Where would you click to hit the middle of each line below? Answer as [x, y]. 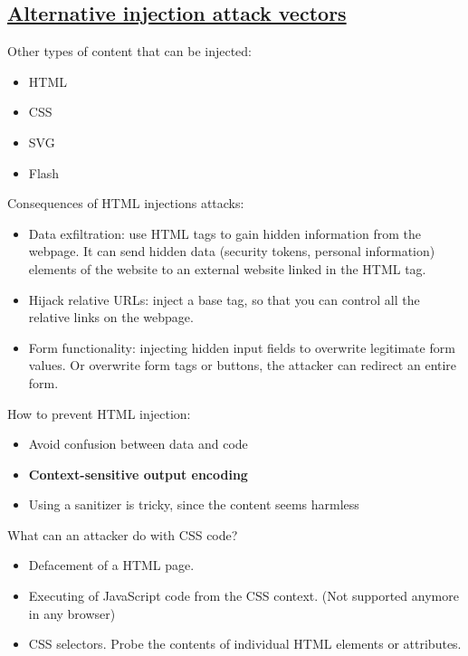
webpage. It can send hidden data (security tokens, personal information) [232, 251]
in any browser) [72, 613]
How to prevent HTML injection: [99, 413]
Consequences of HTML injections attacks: [126, 203]
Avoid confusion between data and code [138, 444]
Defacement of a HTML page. [111, 565]
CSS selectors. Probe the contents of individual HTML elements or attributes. [245, 644]
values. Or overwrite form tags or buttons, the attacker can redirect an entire [243, 365]
